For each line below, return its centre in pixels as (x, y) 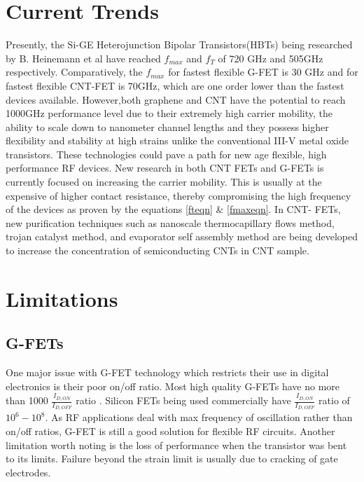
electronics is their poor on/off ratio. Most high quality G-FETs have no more (173, 386)
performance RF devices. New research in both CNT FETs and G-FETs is (165, 168)
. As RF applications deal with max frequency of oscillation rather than (199, 417)
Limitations (62, 298)
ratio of (334, 400)
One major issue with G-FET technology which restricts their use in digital (167, 372)
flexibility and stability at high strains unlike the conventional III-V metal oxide (177, 140)
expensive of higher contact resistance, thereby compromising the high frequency (178, 195)
